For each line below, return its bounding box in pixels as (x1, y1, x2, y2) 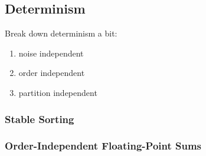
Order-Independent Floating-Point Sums (5, 138, 202, 153)
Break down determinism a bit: (5, 27, 117, 39)
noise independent (18, 47, 84, 59)
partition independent (18, 86, 97, 98)
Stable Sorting (5, 111, 74, 126)
